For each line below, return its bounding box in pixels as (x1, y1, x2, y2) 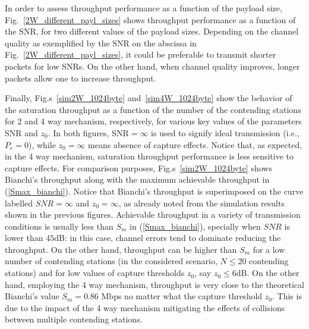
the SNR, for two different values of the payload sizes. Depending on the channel (5, 25, 299, 37)
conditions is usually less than (5, 220, 113, 232)
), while (29, 138, 56, 151)
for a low (253, 243, 285, 255)
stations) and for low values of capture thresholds (5, 267, 185, 279)
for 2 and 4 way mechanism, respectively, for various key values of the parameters (5, 115, 302, 127)
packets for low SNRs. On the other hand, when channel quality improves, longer (5, 59, 300, 72)
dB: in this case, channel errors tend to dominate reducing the (54, 231, 281, 244)
